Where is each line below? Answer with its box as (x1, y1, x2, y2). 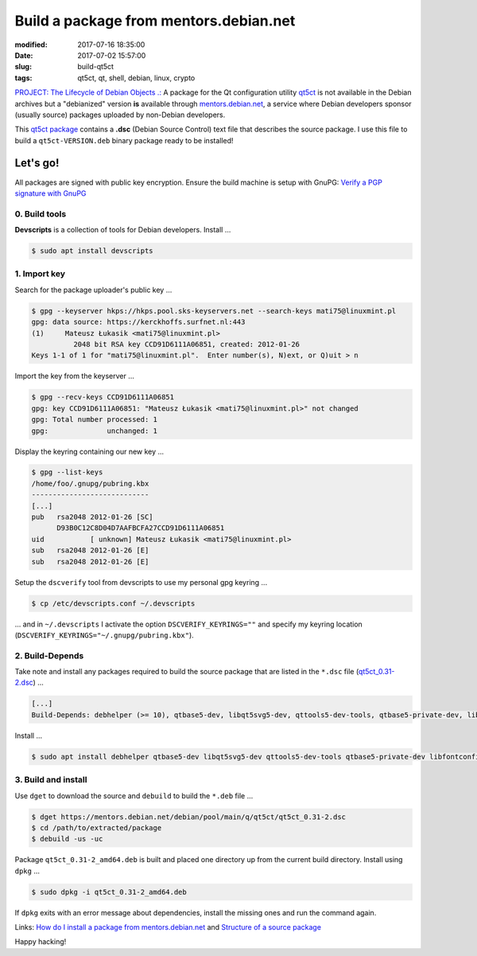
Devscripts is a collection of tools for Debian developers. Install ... (14, 225, 231, 235)
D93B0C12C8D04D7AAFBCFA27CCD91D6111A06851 (56, 524, 225, 533)
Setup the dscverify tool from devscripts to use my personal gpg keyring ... (14, 577, 268, 587)
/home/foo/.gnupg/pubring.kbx (31, 478, 149, 488)
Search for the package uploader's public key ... (14, 285, 173, 295)
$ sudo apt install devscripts (31, 247, 154, 256)
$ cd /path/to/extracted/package (31, 823, 162, 832)
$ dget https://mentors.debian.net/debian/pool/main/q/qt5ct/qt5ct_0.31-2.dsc (31, 812, 346, 821)
